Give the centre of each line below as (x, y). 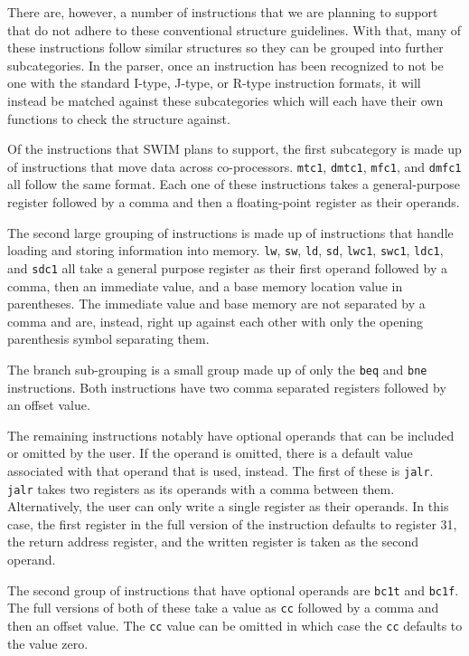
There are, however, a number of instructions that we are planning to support (223, 12)
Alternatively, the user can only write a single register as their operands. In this (228, 506)
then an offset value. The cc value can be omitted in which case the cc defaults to (235, 625)
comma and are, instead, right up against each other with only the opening (215, 321)
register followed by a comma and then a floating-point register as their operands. (234, 202)
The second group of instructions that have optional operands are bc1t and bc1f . (233, 589)
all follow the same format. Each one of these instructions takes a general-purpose (234, 184)
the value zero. (48, 643)
